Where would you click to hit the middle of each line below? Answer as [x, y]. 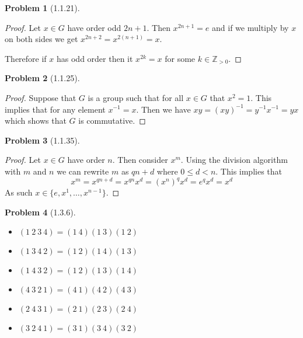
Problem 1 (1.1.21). [42, 8]
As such [19, 192]
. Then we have [163, 109]
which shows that [36, 121]
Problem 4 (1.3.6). [40, 212]
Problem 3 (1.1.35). [42, 140]
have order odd [94, 27]
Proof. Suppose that [41, 97]
